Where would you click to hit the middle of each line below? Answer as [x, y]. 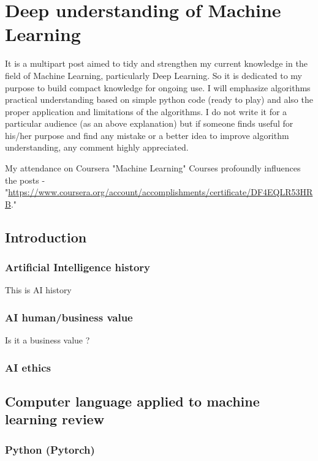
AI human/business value [69, 317]
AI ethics [28, 367]
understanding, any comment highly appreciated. [97, 147]
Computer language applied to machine [132, 401]
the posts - [25, 180]
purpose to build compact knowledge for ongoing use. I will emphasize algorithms [158, 87]
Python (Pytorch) [50, 449]
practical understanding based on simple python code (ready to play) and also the [159, 99]
